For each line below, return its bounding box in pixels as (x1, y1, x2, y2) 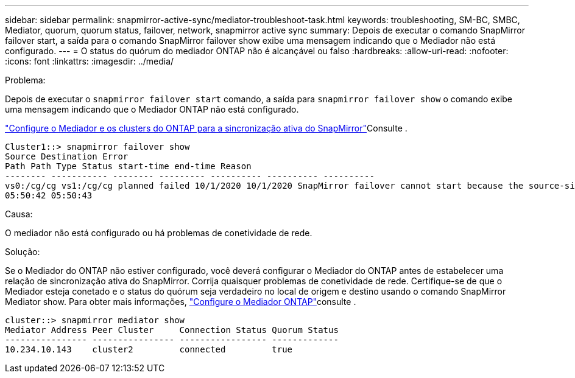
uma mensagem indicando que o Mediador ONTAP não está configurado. (5, 104, 299, 114)
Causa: (5, 209, 33, 219)
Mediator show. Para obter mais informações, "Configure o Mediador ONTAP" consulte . (5, 296, 356, 307)
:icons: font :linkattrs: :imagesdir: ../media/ (5, 56, 174, 66)
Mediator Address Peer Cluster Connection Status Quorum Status (5, 325, 339, 335)
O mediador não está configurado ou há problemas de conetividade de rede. (5, 228, 312, 238)
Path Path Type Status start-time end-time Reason (5, 161, 252, 171)
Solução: (5, 247, 40, 257)
